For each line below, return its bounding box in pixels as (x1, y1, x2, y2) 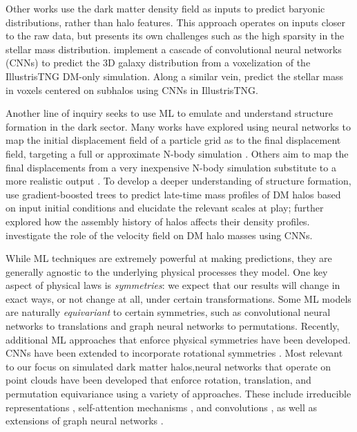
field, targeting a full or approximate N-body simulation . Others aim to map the (6, 146, 349, 160)
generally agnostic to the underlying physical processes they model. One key (6, 264, 328, 279)
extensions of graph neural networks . (6, 413, 164, 428)
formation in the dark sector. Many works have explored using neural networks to (6, 119, 351, 133)
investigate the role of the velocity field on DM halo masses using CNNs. (6, 227, 313, 242)
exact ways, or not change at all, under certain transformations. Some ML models (6, 291, 351, 306)
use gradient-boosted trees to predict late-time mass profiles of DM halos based (6, 187, 341, 201)
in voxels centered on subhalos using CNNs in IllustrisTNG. (6, 82, 258, 97)
